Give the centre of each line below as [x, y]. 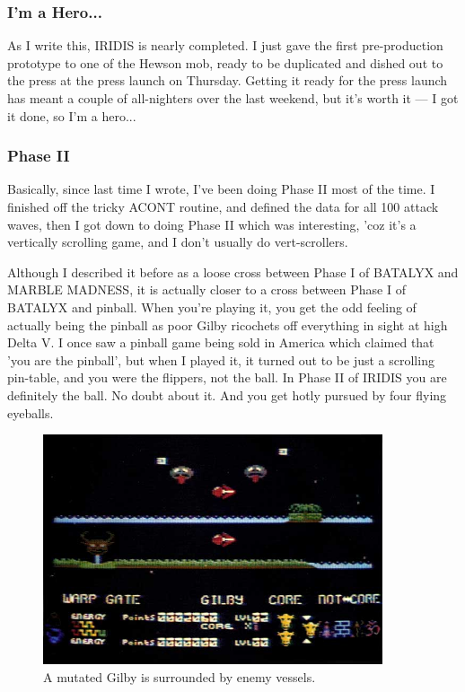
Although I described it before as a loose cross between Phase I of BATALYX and [233, 272]
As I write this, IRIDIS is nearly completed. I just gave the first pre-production [225, 45]
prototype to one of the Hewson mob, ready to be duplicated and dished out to [225, 62]
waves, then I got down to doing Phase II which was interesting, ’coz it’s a [212, 224]
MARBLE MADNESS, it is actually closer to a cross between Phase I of [206, 289]
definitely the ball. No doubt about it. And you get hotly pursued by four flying [227, 394]
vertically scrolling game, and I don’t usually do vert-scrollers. [178, 242]
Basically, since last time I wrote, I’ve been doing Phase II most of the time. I [221, 189]
